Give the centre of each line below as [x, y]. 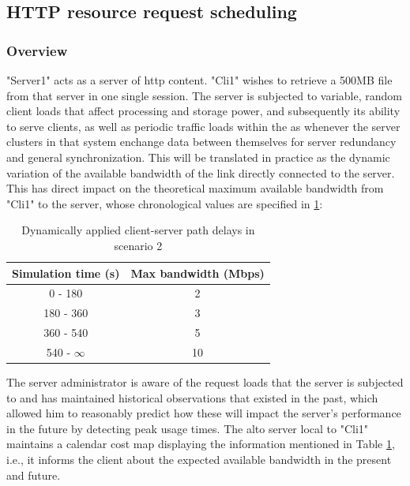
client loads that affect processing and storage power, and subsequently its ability [203, 111]
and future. [34, 475]
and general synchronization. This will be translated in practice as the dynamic [198, 157]
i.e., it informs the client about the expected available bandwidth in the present [199, 459]
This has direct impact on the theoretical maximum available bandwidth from [195, 188]
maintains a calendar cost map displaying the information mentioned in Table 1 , [201, 444]
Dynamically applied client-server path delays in [138, 230]
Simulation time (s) [66, 273]
